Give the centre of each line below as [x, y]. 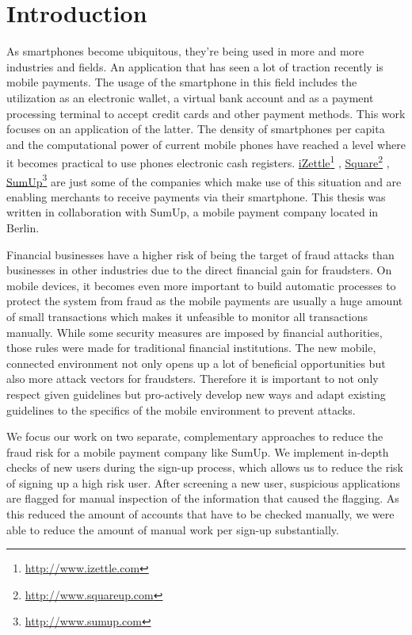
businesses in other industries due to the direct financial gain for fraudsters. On [199, 270]
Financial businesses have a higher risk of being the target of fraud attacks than [200, 254]
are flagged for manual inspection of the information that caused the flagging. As [203, 498]
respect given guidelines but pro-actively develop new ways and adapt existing [196, 394]
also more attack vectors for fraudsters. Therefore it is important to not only [193, 379]
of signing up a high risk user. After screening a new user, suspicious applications [204, 482]
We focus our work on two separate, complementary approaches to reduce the [195, 436]
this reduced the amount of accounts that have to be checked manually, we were [200, 514]
